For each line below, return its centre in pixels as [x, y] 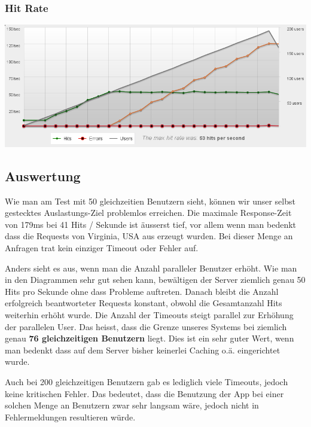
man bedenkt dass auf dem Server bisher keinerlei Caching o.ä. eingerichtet [143, 350]
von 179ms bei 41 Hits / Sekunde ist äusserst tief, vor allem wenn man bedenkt [151, 224]
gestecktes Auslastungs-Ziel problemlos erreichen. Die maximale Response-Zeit [148, 213]
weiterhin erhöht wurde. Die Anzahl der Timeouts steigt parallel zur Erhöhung [149, 314]
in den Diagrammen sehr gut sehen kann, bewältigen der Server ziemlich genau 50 [155, 280]
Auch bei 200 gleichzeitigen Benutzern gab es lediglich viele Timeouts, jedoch [147, 381]
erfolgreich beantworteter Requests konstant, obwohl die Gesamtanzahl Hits [144, 303]
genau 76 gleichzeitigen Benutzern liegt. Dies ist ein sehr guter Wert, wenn [150, 338]
